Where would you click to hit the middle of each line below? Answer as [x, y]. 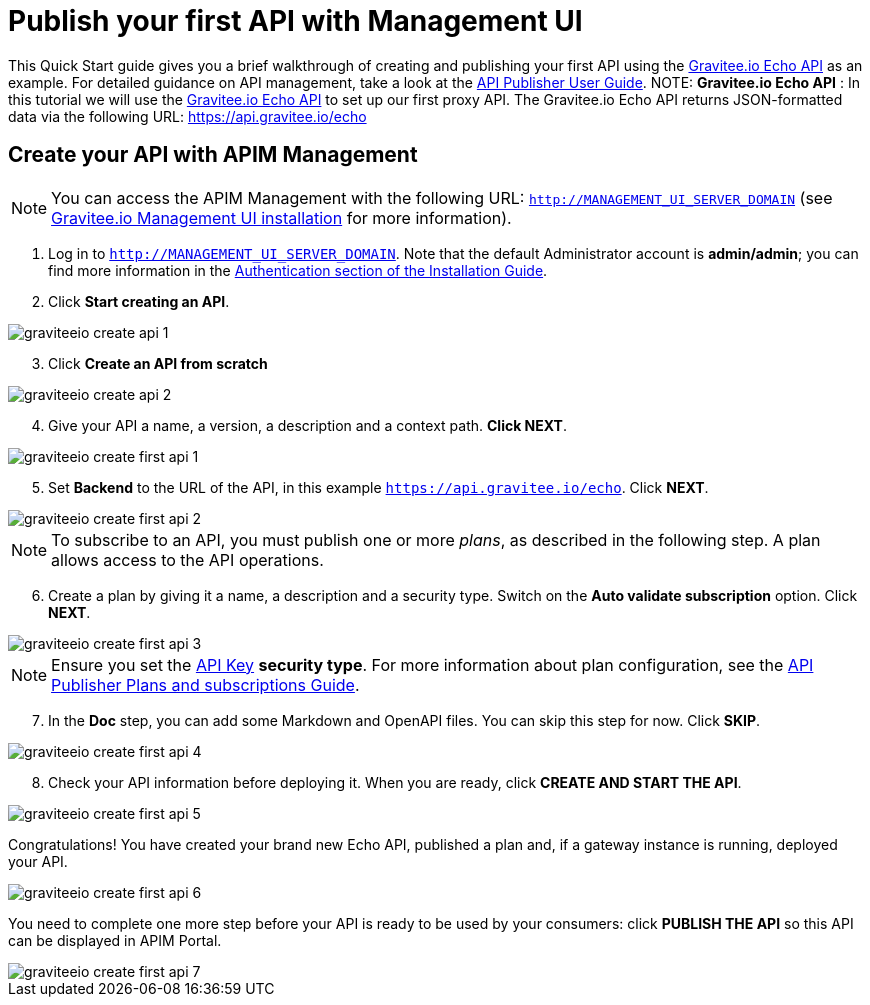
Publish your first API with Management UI [295, 21]
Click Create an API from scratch [158, 363]
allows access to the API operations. [187, 559]
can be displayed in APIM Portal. [115, 940]
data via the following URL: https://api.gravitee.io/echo [187, 116]
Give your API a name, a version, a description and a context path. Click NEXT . [307, 425]
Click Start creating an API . [139, 301]
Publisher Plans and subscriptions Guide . [205, 684]
